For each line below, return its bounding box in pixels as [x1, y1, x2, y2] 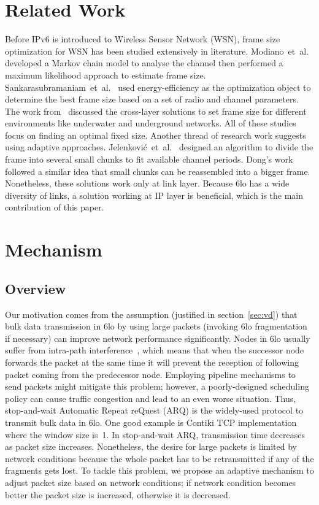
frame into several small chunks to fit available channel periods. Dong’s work [5, 153, 293, 166]
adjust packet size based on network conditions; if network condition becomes [5, 476, 296, 488]
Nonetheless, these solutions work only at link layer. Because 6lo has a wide [5, 177, 290, 190]
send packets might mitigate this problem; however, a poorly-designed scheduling [5, 380, 309, 393]
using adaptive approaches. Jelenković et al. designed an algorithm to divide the [5, 141, 313, 153]
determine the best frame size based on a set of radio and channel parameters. [5, 93, 299, 106]
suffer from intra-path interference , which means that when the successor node [5, 344, 304, 357]
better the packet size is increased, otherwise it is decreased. [5, 488, 231, 501]
